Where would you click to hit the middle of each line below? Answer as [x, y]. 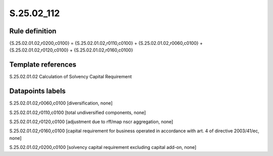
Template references [43, 65]
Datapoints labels [37, 91]
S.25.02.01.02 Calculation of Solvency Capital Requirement [71, 77]
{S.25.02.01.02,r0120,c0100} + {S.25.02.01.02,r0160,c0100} [71, 50]
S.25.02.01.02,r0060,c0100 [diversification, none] [61, 103]
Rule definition [33, 31]
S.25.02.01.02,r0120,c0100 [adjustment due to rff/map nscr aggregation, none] [91, 122]
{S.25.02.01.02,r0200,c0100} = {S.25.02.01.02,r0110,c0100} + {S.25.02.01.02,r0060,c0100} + [106, 43]
